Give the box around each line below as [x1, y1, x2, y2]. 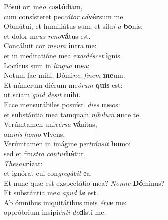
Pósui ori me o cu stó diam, [4, 1, 83, 11]
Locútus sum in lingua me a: [4, 60, 90, 70]
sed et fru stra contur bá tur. [4, 148, 85, 158]
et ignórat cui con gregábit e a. [4, 168, 92, 178]
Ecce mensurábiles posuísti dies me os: [4, 99, 120, 109]
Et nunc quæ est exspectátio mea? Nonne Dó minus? [4, 177, 165, 188]
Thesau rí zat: [4, 158, 43, 168]
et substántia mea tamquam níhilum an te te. [4, 109, 141, 119]
